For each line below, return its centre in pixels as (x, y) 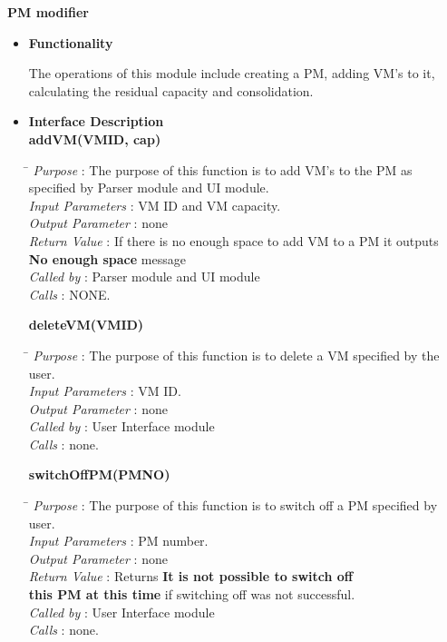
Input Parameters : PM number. (118, 541)
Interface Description (96, 121)
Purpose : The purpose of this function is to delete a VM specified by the (236, 355)
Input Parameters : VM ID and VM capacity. (155, 205)
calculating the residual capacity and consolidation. (171, 90)
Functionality (71, 42)
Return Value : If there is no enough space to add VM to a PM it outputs (233, 240)
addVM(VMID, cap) (95, 138)
